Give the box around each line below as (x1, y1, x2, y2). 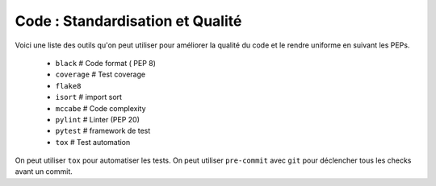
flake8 (55, 81, 82, 90)
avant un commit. (15, 167, 73, 176)
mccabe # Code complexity (55, 103, 146, 113)
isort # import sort (55, 93, 123, 102)
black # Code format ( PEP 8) (55, 58, 157, 68)
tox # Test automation (55, 137, 131, 147)
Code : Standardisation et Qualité (15, 12, 242, 30)
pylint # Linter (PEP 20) (55, 114, 140, 124)
